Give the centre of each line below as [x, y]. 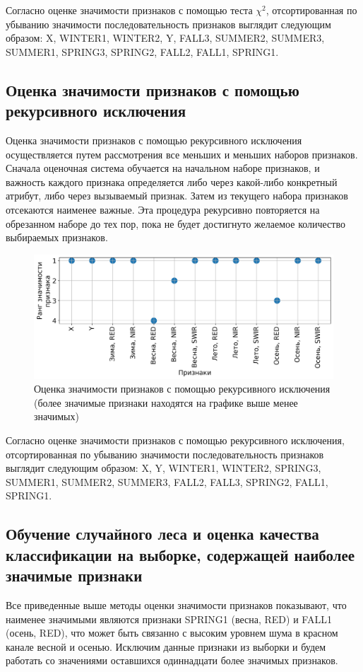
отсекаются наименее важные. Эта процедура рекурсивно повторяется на [163, 209]
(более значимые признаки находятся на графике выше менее [166, 402]
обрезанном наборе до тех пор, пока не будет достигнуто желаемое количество [175, 223]
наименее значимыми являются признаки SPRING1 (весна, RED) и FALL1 [169, 619]
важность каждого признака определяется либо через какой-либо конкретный [172, 181]
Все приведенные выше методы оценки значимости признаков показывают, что [176, 605]
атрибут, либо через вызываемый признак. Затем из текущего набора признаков [177, 196]
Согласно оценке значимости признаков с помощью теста [129, 10]
